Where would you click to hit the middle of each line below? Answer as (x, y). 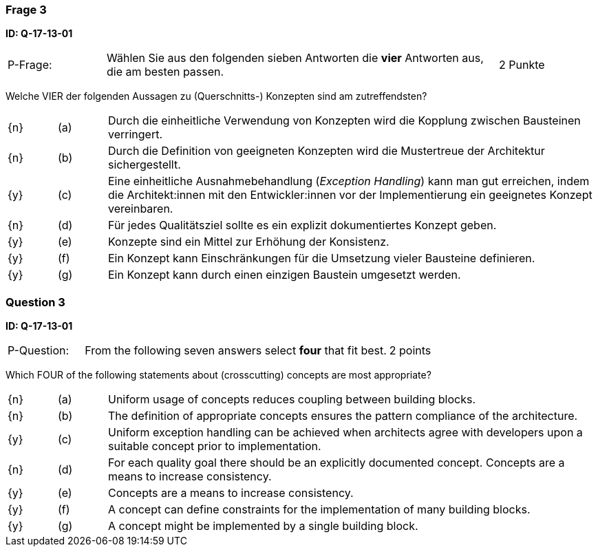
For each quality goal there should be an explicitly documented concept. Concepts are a (336, 463)
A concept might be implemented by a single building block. (263, 526)
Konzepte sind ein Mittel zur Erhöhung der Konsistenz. (248, 242)
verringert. (135, 135)
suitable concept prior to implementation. (214, 446)
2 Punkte (522, 65)
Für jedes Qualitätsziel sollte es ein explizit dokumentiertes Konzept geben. (302, 225)
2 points (410, 351)
